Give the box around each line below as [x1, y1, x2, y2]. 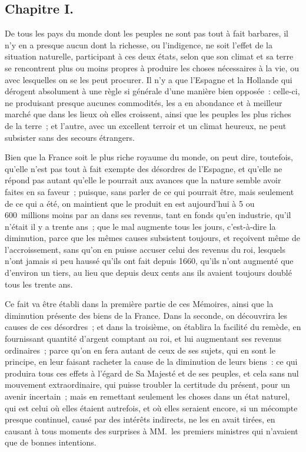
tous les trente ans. [5, 278, 73, 290]
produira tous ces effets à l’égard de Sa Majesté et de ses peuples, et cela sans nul [5, 367, 299, 379]
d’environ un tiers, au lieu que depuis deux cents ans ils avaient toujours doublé [5, 266, 292, 279]
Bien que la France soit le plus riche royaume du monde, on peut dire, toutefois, [5, 151, 293, 163]
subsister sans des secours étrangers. [5, 131, 135, 143]
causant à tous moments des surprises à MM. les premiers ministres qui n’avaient [5, 424, 298, 437]
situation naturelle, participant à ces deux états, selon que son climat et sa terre [5, 50, 294, 62]
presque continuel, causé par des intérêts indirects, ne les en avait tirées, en [5, 413, 275, 425]
